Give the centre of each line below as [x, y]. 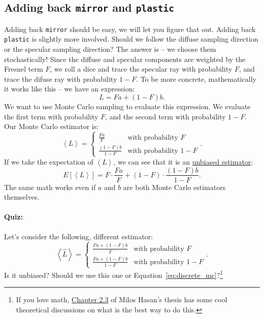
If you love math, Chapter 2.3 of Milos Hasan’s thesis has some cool [122, 299]
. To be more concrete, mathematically [196, 78]
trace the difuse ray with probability [61, 78]
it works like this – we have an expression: [70, 89]
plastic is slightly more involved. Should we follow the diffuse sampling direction [131, 39]
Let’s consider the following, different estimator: [78, 236]
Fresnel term [24, 69]
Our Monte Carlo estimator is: [52, 126]
